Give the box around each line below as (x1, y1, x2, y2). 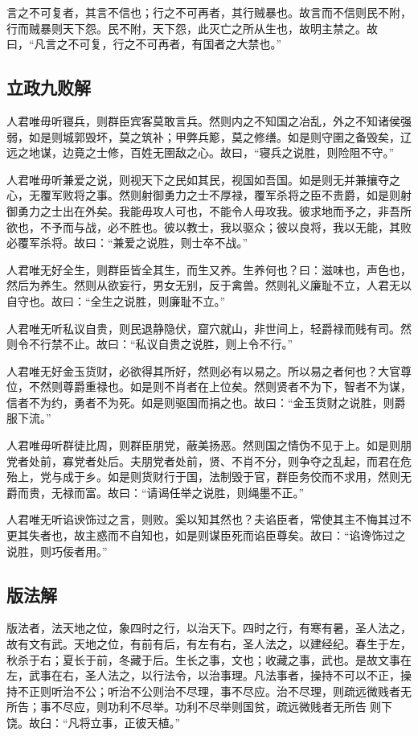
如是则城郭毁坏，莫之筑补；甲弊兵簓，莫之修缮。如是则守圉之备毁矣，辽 (28, 128, 412, 145)
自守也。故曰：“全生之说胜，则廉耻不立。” (6, 292, 226, 309)
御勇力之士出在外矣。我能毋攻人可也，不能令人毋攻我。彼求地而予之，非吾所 (6, 202, 412, 219)
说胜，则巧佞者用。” (6, 542, 108, 559)
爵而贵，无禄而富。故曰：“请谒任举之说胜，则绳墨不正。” (6, 483, 305, 500)
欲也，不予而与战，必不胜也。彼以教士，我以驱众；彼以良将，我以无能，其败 (6, 218, 412, 235)
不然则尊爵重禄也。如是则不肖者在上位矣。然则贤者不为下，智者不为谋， (28, 378, 412, 395)
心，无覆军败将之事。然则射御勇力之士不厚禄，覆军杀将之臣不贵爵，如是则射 (6, 187, 412, 204)
